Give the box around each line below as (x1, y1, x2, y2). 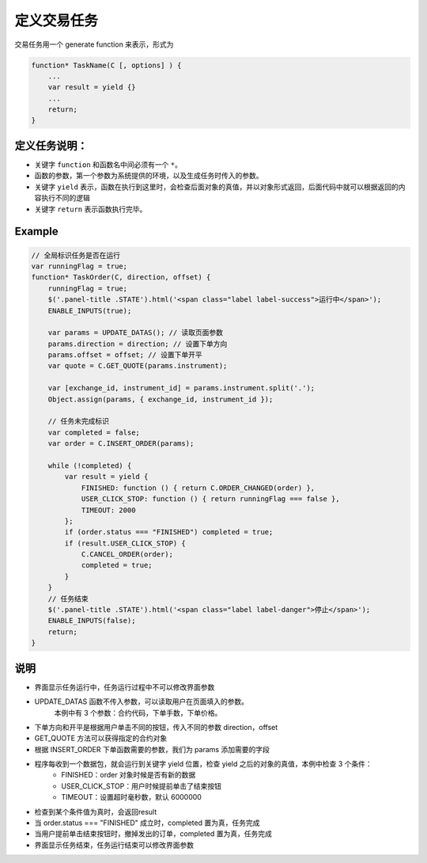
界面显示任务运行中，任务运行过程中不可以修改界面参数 (34, 682, 215, 692)
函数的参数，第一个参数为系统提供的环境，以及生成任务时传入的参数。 (34, 171, 263, 181)
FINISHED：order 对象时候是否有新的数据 (61, 770, 196, 780)
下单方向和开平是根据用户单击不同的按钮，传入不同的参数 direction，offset (34, 722, 278, 732)
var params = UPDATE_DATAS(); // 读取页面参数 (47, 329, 224, 337)
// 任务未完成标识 (47, 416, 110, 426)
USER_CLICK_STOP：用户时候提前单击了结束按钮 (61, 781, 221, 791)
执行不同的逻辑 (40, 193, 90, 203)
